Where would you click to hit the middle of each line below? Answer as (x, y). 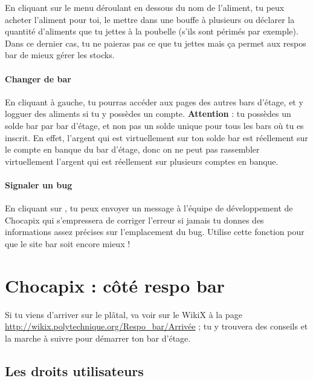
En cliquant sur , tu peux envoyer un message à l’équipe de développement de (149, 208)
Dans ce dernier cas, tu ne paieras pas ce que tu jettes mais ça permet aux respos (156, 43)
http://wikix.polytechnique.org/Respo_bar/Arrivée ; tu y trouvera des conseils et (156, 326)
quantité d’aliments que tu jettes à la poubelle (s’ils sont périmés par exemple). (152, 31)
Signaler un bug (39, 184)
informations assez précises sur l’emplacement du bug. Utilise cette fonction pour (155, 232)
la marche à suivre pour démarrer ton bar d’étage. (98, 338)
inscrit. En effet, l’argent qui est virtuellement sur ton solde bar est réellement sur (156, 137)
